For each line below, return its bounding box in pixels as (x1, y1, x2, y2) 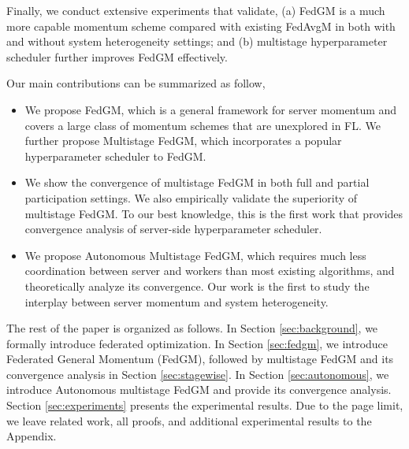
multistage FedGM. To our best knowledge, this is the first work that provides (24, 205, 403, 221)
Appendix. (6, 428, 57, 444)
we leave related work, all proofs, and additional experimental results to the (6, 412, 372, 429)
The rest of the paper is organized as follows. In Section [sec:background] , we (6, 320, 378, 336)
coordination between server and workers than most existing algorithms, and (24, 262, 395, 279)
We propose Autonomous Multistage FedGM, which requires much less (24, 247, 366, 263)
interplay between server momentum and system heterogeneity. (24, 293, 329, 310)
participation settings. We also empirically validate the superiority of (24, 189, 358, 206)
